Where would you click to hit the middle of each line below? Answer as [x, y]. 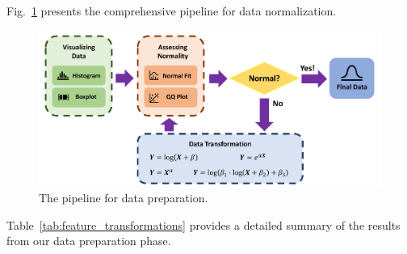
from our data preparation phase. [89, 241]
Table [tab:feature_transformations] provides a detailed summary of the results [203, 224]
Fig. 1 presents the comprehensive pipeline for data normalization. [172, 11]
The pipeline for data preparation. [124, 197]
